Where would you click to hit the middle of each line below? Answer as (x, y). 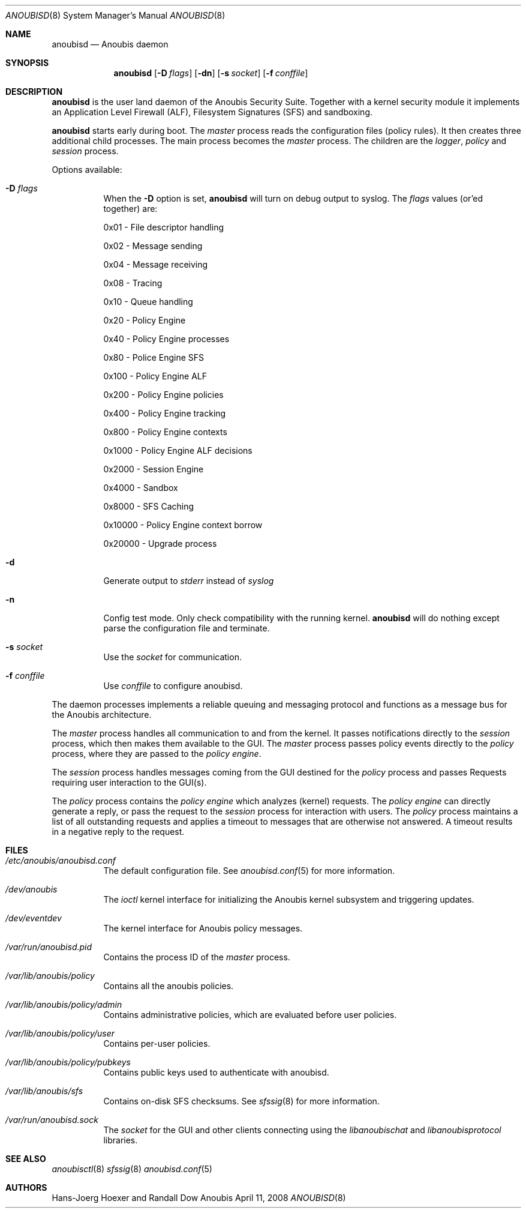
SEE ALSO (26, 1159)
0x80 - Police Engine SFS (154, 357)
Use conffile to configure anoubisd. (173, 686)
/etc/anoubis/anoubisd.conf (61, 860)
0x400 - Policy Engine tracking (165, 413)
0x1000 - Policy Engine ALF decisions (178, 450)
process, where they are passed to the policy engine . (157, 754)
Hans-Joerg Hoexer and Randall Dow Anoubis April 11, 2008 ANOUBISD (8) (199, 1198)
